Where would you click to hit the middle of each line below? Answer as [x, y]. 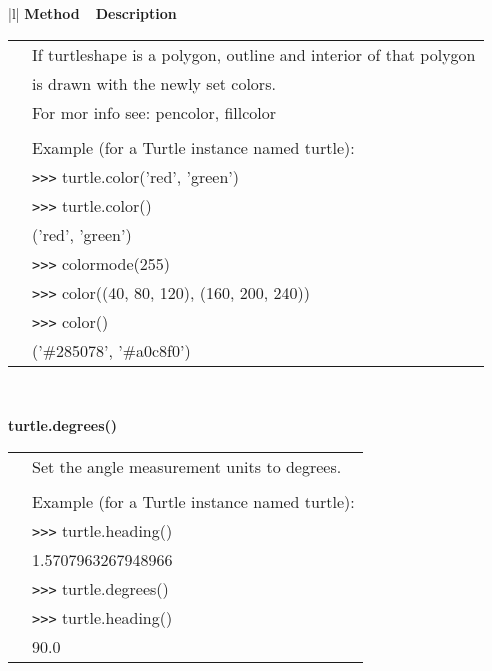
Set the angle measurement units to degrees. [187, 466]
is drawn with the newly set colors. [154, 83]
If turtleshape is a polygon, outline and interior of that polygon [254, 54]
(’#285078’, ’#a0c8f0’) [111, 350]
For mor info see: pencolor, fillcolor [154, 112]
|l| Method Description [92, 13]
